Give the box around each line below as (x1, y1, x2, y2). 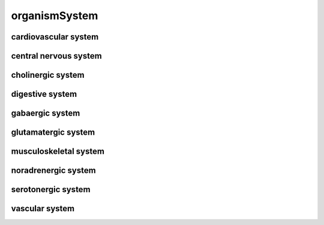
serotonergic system (11, 184, 91, 194)
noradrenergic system (11, 165, 96, 176)
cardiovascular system (11, 32, 99, 42)
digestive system (11, 89, 77, 99)
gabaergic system (11, 108, 80, 118)
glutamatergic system (11, 127, 95, 138)
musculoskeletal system (11, 147, 105, 157)
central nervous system (11, 51, 102, 61)
